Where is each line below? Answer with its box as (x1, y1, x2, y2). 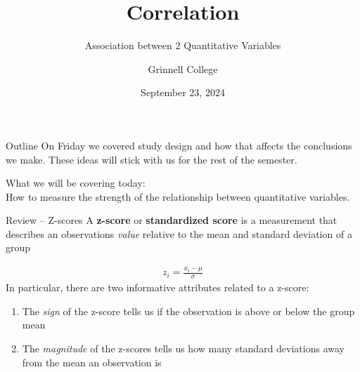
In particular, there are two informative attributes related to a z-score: (6, 280, 309, 295)
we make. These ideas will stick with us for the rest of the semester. (6, 152, 297, 166)
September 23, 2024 (141, 85, 225, 100)
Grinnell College (148, 61, 218, 76)
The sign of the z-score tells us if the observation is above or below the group (22, 303, 355, 318)
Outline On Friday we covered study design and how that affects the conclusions (6, 138, 352, 152)
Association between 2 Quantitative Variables (84, 38, 281, 53)
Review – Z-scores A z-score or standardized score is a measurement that (6, 213, 337, 227)
